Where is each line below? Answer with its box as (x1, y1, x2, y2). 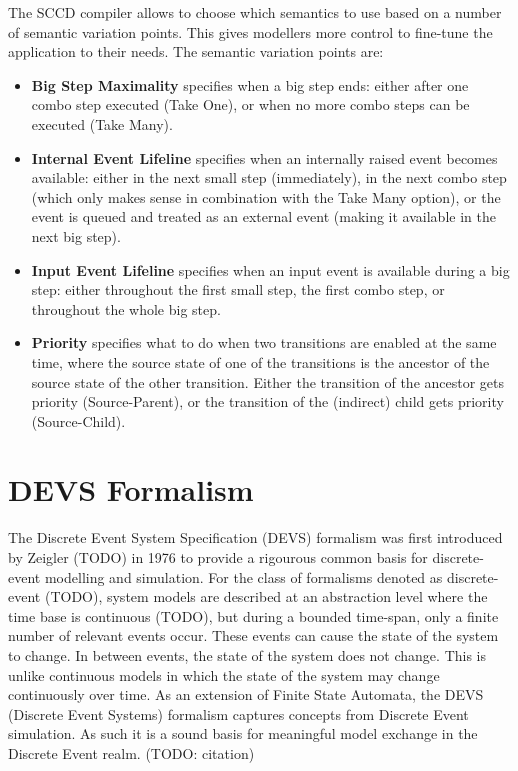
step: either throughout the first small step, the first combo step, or (31, 279, 445, 300)
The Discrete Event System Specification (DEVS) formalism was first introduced (8, 527, 503, 548)
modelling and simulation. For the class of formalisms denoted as (44, 566, 443, 587)
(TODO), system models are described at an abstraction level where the (44, 586, 488, 607)
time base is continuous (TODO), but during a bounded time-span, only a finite (8, 605, 499, 626)
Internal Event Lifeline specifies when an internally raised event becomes (31, 147, 498, 168)
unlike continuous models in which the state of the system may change (8, 664, 440, 685)
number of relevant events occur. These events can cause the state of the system (8, 625, 499, 646)
